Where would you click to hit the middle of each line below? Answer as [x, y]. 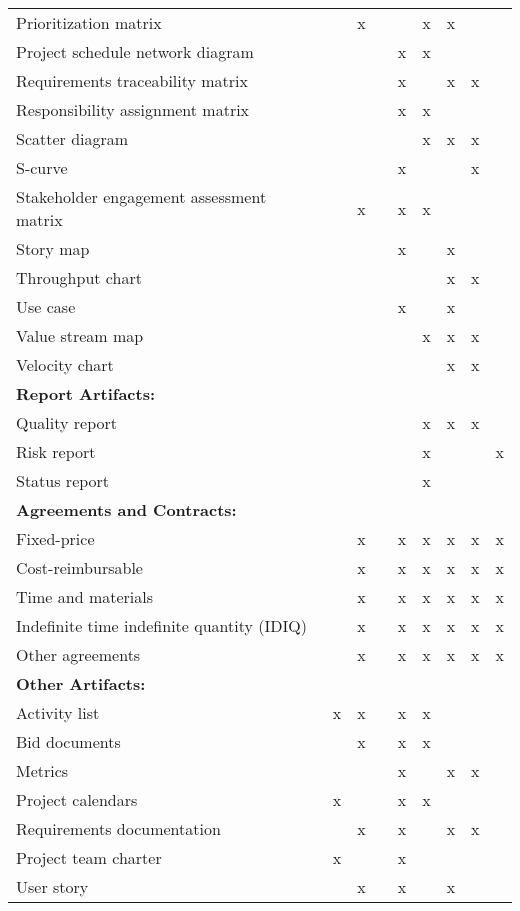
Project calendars [77, 799]
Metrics [42, 770]
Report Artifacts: [86, 393]
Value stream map [80, 335]
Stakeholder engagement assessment [141, 196]
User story [52, 886]
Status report [63, 480]
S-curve [42, 167]
